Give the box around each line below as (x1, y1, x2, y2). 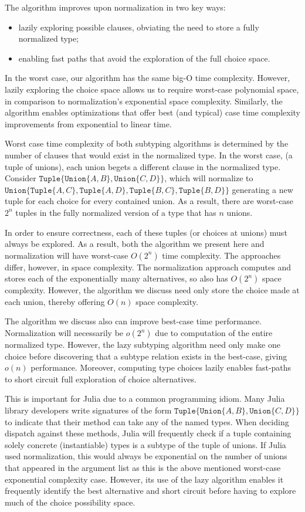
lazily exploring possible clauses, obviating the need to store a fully (18, 21, 259, 33)
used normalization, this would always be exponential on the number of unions (5, 450, 287, 462)
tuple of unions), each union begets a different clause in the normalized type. (5, 160, 281, 172)
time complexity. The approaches (162, 249, 281, 261)
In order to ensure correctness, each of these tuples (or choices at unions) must (5, 226, 287, 238)
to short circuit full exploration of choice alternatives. (5, 372, 196, 385)
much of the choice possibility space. (5, 496, 135, 508)
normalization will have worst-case (5, 249, 128, 261)
